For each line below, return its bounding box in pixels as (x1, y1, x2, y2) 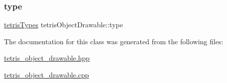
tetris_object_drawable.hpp (4, 53, 90, 63)
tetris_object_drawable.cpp (4, 70, 89, 80)
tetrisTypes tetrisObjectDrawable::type (4, 19, 123, 30)
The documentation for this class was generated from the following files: (4, 36, 224, 46)
